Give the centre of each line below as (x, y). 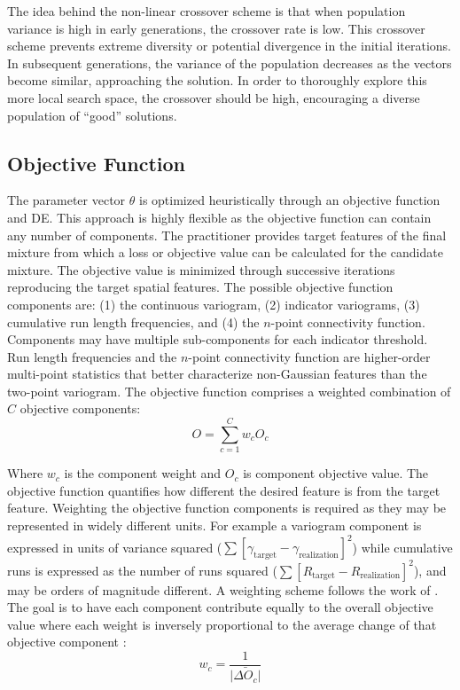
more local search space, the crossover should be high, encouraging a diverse (214, 97)
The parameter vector (66, 200)
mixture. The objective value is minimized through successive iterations (201, 269)
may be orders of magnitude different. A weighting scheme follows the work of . (223, 589)
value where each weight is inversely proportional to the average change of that (222, 624)
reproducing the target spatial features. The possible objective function (200, 287)
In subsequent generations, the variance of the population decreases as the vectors (230, 63)
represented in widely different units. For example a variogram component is (214, 525)
